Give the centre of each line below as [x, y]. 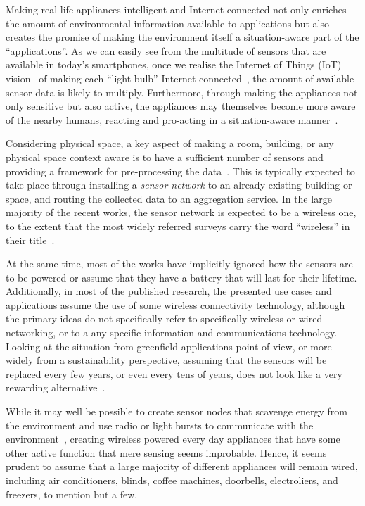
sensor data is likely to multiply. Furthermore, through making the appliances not [182, 92]
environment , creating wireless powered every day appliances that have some [173, 439]
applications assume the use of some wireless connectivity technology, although [175, 304]
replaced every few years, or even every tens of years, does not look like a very [174, 373]
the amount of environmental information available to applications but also [167, 23]
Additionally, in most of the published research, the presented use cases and [169, 291]
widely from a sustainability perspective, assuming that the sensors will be [166, 360]
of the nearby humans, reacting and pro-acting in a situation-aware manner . [172, 119]
